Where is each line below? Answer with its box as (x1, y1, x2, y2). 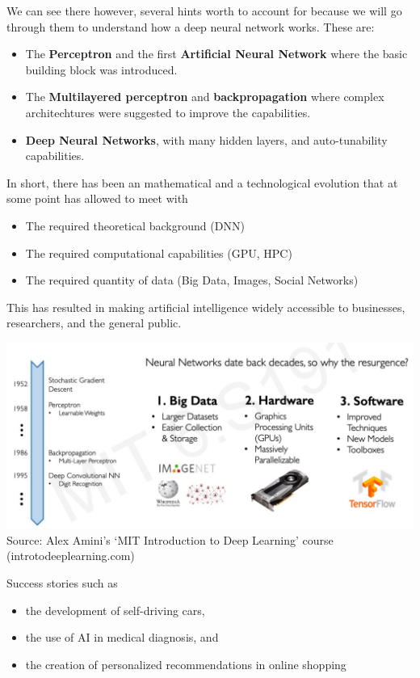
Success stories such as (6, 575, 118, 592)
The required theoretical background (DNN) (25, 217, 245, 234)
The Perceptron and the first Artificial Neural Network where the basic (25, 45, 408, 62)
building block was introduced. (25, 61, 178, 78)
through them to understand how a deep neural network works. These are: (6, 18, 375, 35)
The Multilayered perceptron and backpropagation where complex (25, 88, 384, 105)
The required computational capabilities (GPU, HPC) (25, 244, 292, 261)
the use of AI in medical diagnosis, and (25, 629, 219, 646)
